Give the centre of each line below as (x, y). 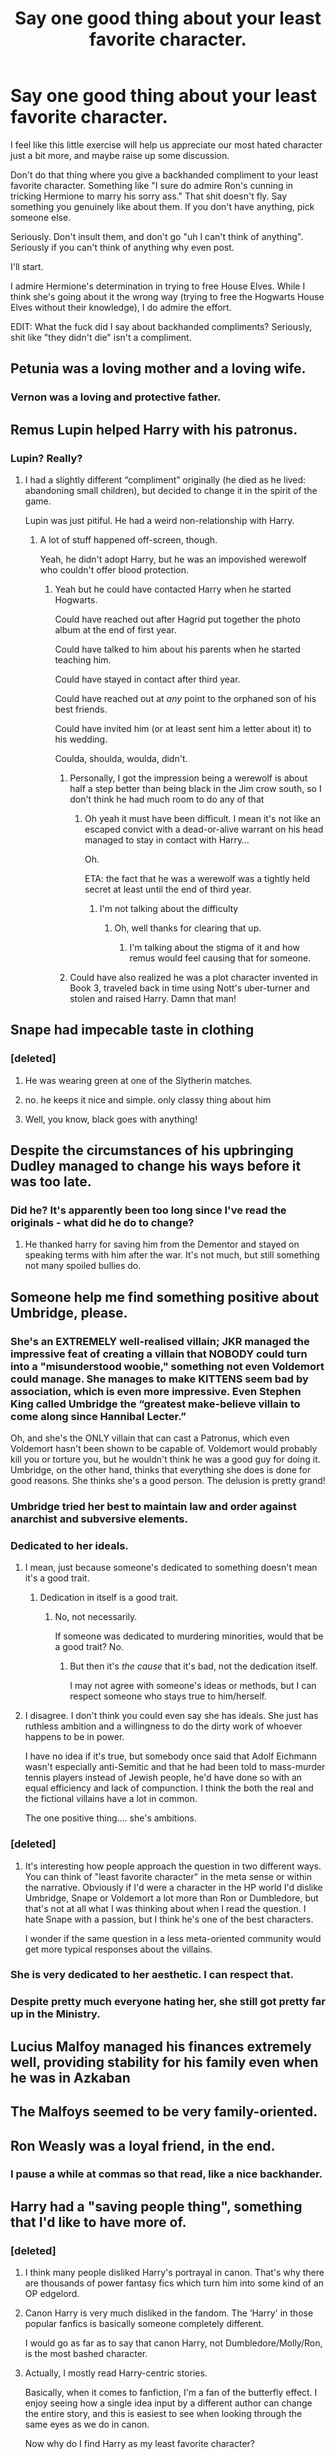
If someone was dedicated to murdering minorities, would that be (189, 1636)
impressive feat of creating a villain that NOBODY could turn (159, 1354)
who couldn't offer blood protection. (114, 569)
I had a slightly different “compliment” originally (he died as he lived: (165, 479)
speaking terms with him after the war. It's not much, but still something (172, 1255)
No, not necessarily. (96, 1617)
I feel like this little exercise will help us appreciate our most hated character (166, 144)
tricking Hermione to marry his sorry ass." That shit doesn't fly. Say (149, 196)
